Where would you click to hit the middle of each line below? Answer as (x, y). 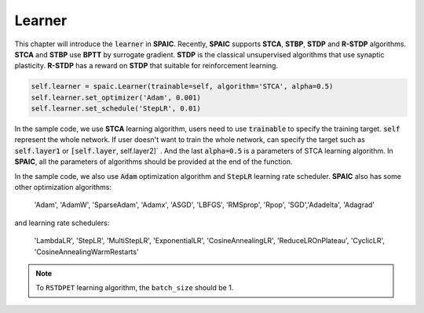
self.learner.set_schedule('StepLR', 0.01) (116, 109)
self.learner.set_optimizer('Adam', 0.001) (116, 97)
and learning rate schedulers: (62, 223)
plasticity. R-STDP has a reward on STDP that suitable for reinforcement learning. (146, 66)
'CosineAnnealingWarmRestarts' (86, 252)
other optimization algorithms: (63, 187)
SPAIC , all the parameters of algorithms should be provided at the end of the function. (154, 162)
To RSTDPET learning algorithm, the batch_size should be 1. (135, 288)
